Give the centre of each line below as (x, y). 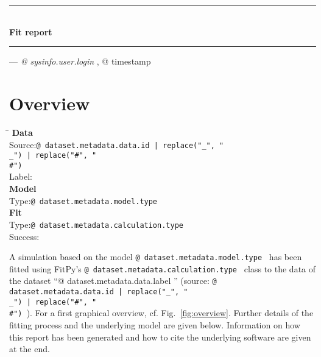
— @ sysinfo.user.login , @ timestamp (80, 61)
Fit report (31, 31)
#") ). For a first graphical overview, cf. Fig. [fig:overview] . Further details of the (161, 313)
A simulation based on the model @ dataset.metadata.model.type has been (156, 257)
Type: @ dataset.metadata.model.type (83, 200)
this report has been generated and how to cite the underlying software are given (160, 337)
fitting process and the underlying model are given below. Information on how (155, 325)
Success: (24, 236)
